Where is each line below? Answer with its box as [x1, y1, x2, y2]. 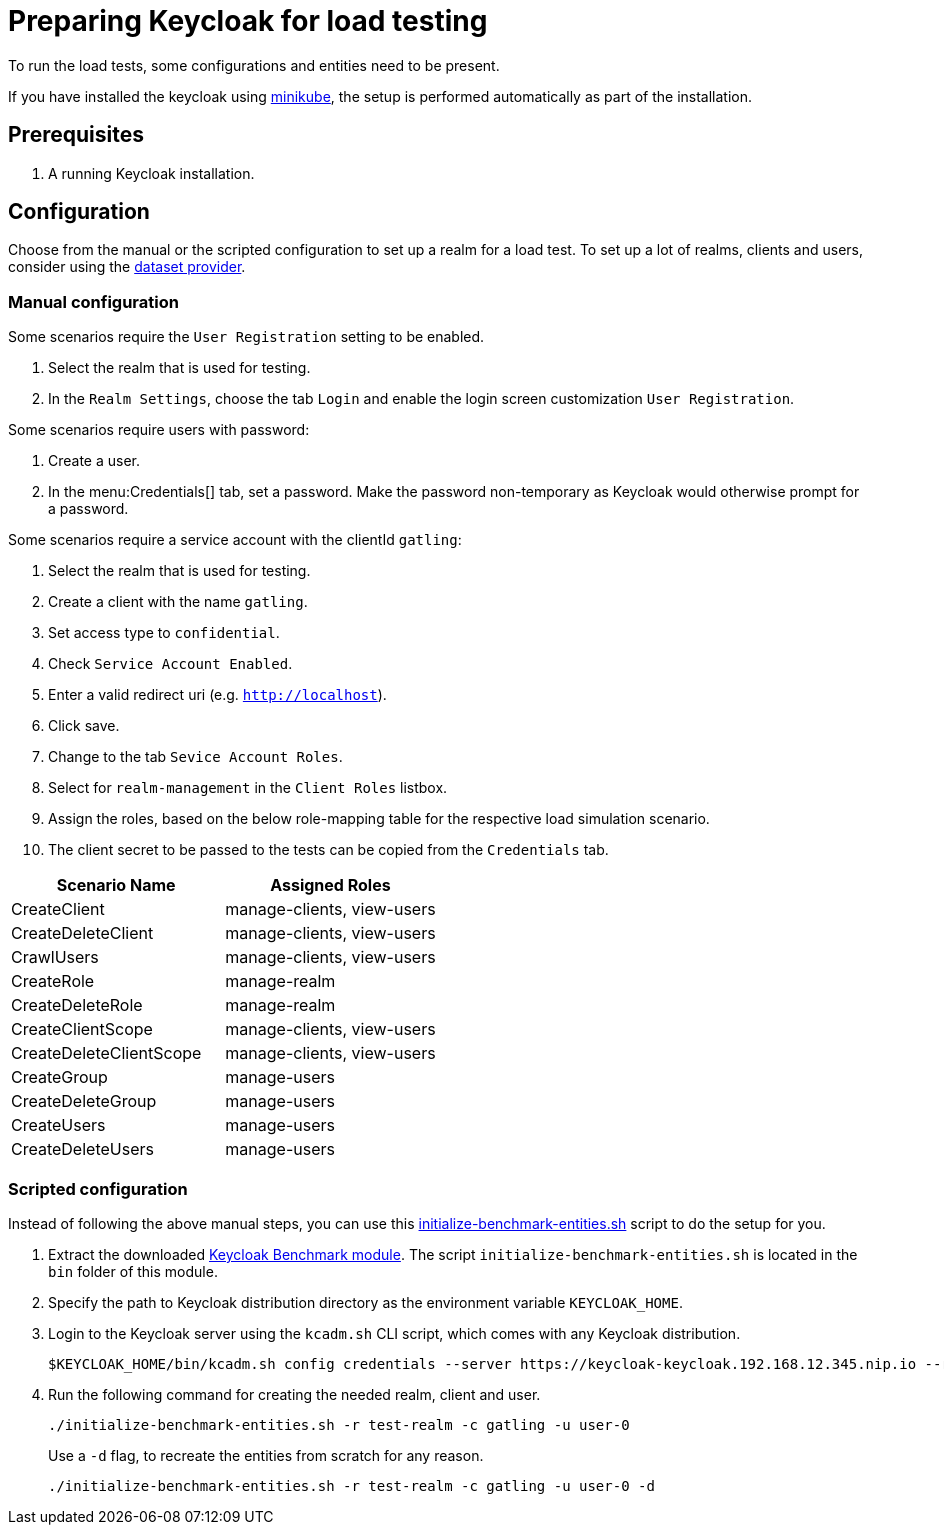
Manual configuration [8, 291, 179, 312]
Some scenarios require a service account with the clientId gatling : [8, 531, 462, 549]
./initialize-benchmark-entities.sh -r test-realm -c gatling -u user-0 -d [48, 1477, 655, 1494]
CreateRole [11, 971, 95, 992]
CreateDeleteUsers [11, 1139, 154, 1160]
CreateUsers [11, 1115, 106, 1136]
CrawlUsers [11, 947, 99, 968]
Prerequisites [8, 122, 144, 148]
